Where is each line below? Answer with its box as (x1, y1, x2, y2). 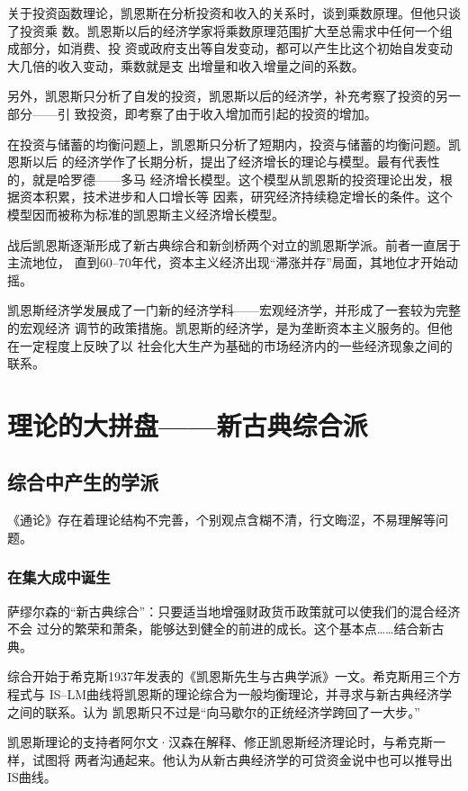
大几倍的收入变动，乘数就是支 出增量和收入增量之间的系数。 (7, 56, 364, 75)
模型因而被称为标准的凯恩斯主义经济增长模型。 (7, 204, 284, 223)
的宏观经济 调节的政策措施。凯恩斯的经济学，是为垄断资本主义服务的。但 (7, 318, 440, 337)
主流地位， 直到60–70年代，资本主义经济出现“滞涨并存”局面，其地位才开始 (7, 253, 445, 272)
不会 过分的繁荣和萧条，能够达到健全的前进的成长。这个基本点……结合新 (7, 619, 432, 638)
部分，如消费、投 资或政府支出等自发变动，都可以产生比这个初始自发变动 (19, 39, 453, 58)
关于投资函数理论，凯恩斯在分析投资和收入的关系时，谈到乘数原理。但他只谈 (7, 4, 461, 22)
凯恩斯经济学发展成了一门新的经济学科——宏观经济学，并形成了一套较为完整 (7, 301, 461, 319)
